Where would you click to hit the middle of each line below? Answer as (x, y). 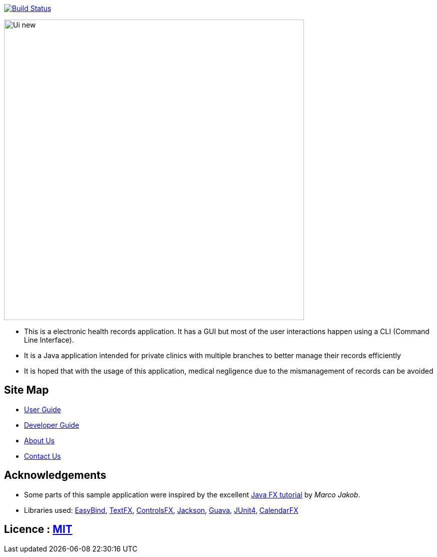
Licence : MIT (38, 529)
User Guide (43, 409)
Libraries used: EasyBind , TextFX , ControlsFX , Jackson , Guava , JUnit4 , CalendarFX (161, 510)
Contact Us (42, 456)
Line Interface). (49, 340)
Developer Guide (52, 425)
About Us (39, 440)
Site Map (26, 390)
